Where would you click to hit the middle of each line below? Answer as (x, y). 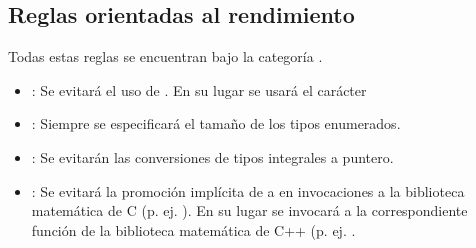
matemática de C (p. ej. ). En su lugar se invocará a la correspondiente (249, 210)
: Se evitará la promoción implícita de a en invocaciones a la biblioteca (248, 190)
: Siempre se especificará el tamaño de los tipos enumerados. (216, 123)
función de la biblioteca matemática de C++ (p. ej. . (193, 229)
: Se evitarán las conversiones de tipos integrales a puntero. (212, 156)
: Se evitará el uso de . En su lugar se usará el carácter (199, 89)
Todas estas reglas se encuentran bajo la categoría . (165, 56)
